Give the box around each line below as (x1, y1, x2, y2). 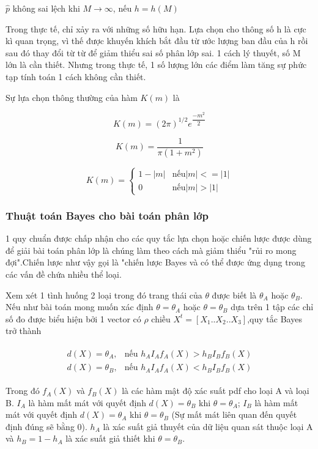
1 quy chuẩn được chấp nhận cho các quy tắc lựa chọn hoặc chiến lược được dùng (6, 232, 312, 245)
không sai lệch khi (12, 2, 80, 14)
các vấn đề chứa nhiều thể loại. (6, 268, 122, 281)
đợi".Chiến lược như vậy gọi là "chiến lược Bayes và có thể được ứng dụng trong (6, 256, 305, 269)
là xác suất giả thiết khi (65, 432, 155, 445)
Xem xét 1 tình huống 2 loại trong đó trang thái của (6, 288, 202, 301)
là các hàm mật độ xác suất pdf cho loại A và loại (122, 384, 309, 397)
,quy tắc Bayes (247, 312, 302, 325)
